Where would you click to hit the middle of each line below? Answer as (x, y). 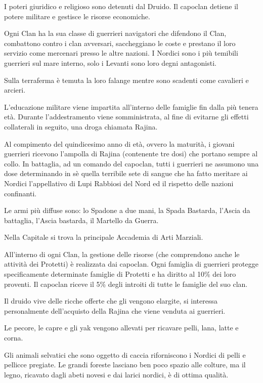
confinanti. (20, 193)
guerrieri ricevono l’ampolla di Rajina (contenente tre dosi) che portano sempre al (131, 154)
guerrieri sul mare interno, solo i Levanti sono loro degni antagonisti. (110, 62)
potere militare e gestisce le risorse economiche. (77, 16)
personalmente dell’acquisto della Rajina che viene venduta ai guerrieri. (115, 310)
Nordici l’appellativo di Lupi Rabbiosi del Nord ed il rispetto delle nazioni (119, 183)
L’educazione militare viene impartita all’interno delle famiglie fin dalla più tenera (131, 107)
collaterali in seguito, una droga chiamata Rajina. (81, 126)
